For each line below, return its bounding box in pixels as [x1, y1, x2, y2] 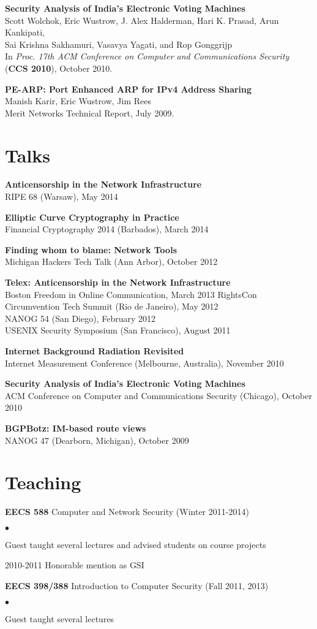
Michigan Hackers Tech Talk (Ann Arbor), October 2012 [5, 255, 218, 268]
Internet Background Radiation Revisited [5, 345, 184, 357]
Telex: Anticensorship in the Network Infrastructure [5, 276, 231, 289]
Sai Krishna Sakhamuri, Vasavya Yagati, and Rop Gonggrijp [5, 37, 233, 50]
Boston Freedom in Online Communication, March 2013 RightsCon [5, 288, 257, 300]
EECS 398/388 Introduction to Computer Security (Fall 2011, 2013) [5, 579, 269, 592]
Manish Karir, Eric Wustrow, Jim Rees [5, 94, 151, 107]
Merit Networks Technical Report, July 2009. [5, 106, 174, 119]
